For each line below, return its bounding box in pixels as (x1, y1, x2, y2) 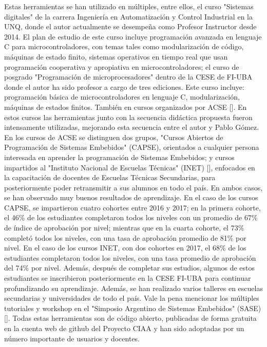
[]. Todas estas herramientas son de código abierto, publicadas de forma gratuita (4, 313, 257, 323)
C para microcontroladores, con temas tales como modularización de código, (4, 41, 244, 52)
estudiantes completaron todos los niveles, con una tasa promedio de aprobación (4, 252, 256, 263)
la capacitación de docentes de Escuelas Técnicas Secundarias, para (4, 172, 216, 183)
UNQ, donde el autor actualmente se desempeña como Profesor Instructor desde (4, 21, 257, 32)
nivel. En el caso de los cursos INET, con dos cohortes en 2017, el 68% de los (4, 242, 246, 253)
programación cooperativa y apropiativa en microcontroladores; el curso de (4, 61, 239, 72)
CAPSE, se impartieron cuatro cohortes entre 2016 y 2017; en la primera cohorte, (4, 202, 261, 213)
